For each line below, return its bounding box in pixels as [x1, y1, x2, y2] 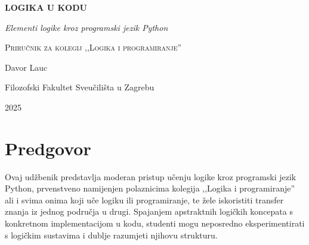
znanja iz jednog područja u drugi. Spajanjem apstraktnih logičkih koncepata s [5, 205, 293, 218]
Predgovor [5, 136, 91, 160]
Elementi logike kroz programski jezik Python [5, 21, 168, 33]
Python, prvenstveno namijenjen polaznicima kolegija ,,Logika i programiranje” [5, 182, 295, 194]
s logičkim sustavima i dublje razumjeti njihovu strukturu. [5, 228, 218, 241]
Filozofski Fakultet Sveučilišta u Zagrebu [5, 81, 154, 93]
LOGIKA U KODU [5, 1, 87, 13]
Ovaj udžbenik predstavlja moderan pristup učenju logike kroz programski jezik [5, 170, 296, 183]
